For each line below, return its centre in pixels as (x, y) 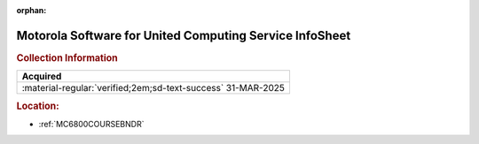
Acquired (42, 77)
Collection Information (67, 57)
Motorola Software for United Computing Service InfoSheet (184, 35)
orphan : (31, 10)
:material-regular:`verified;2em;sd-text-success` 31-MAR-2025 (153, 88)
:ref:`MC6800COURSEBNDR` (91, 124)
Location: (38, 106)
